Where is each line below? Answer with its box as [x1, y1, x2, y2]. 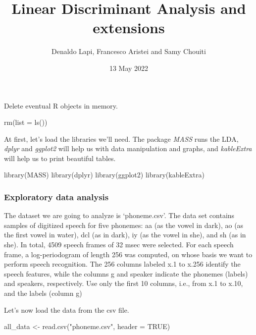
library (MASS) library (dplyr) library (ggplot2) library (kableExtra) [4, 169, 205, 180]
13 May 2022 [109, 62, 149, 73]
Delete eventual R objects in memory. [4, 100, 118, 111]
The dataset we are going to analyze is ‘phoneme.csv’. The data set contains [4, 210, 235, 221]
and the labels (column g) [4, 288, 82, 298]
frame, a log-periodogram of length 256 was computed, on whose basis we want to [4, 249, 253, 259]
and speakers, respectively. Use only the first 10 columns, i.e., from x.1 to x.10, [4, 278, 243, 288]
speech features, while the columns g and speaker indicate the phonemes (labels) [4, 268, 248, 279]
